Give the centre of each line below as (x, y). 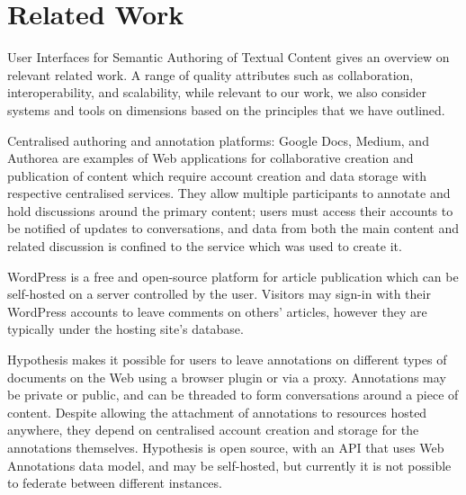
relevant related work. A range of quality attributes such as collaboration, (211, 74)
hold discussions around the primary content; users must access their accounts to (230, 210)
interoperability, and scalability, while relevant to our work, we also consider (217, 92)
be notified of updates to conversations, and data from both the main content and (233, 228)
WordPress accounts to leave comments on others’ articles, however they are (217, 311)
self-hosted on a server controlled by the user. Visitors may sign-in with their (219, 294)
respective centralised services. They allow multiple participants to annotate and (229, 193)
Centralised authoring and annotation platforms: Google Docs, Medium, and (218, 140)
